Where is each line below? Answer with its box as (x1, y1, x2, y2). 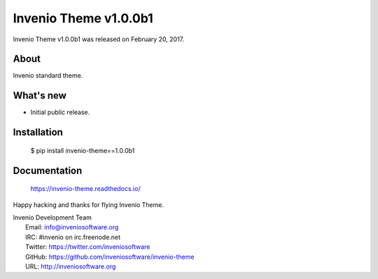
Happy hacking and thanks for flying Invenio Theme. (13, 200, 164, 209)
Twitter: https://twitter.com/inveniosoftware (25, 243, 150, 251)
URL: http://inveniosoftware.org (25, 262, 116, 271)
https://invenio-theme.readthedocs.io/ (30, 185, 141, 193)
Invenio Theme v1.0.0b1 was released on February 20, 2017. (13, 35, 185, 43)
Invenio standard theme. (13, 71, 83, 80)
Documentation (13, 164, 83, 176)
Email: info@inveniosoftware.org (25, 223, 119, 231)
